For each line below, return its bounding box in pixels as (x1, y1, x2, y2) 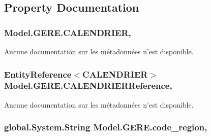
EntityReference (4, 67, 72, 80)
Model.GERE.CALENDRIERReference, (4, 79, 172, 92)
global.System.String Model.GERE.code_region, (4, 121, 207, 133)
